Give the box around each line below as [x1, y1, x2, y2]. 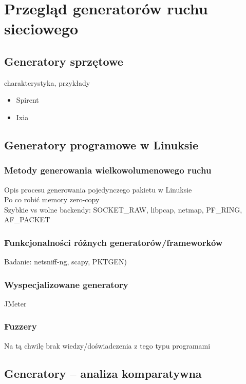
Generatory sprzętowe [4, 53, 123, 69]
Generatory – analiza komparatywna [4, 365, 202, 381]
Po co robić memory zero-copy [4, 194, 100, 205]
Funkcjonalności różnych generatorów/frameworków [4, 236, 223, 248]
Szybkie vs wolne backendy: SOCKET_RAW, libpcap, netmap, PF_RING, [4, 204, 242, 215]
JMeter [4, 298, 27, 309]
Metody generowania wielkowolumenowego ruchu [4, 164, 212, 177]
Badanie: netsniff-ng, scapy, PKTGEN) [4, 256, 127, 267]
